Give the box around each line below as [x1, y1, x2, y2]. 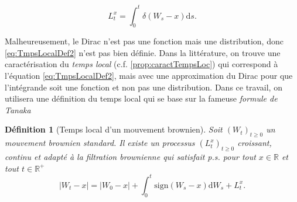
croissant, [237, 137, 272, 149]
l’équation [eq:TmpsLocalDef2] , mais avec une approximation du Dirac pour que [5, 69, 293, 82]
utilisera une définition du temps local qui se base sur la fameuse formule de [5, 92, 278, 105]
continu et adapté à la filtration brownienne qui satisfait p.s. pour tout [5, 151, 256, 163]
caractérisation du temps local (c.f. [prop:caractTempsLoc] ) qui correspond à [5, 58, 278, 70]
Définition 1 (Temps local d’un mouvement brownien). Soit [5, 123, 223, 135]
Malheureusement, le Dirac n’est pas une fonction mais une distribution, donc [5, 35, 284, 47]
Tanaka [5, 103, 31, 116]
